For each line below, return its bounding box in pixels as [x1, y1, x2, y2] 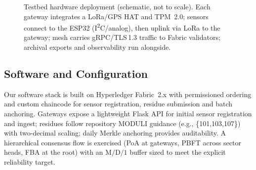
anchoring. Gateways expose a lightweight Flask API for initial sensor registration [4, 108, 252, 119]
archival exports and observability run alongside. [24, 42, 171, 52]
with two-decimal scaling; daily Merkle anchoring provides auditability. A [4, 128, 226, 138]
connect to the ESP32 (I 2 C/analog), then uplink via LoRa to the [24, 21, 220, 33]
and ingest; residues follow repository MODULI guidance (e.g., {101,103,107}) [4, 118, 241, 128]
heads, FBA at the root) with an [4, 147, 103, 157]
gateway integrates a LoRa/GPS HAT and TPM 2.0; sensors [24, 11, 209, 21]
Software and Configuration [4, 66, 148, 81]
